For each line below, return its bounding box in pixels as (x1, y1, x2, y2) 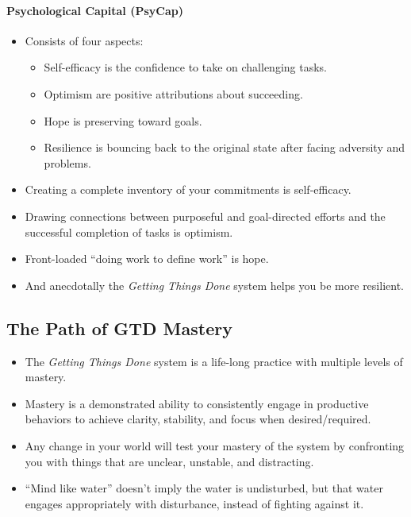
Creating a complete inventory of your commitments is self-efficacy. (25, 181, 351, 198)
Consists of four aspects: (25, 32, 144, 48)
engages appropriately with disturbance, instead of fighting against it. (25, 495, 364, 511)
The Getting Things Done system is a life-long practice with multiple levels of (25, 353, 403, 369)
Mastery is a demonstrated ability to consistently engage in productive (25, 395, 369, 411)
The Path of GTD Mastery (6, 315, 232, 340)
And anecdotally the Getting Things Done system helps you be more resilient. (25, 276, 404, 293)
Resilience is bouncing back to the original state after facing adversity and (44, 139, 405, 156)
